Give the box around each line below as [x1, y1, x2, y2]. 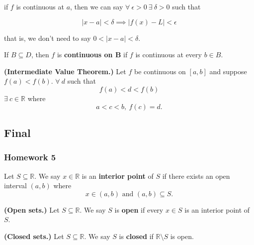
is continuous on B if [57, 49, 128, 60]
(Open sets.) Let [4, 204, 60, 215]
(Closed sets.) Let [4, 231, 64, 241]
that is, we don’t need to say [4, 32, 91, 43]
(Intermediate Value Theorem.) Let [4, 66, 126, 76]
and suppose [209, 66, 247, 76]
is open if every [114, 204, 164, 215]
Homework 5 [4, 151, 56, 163]
